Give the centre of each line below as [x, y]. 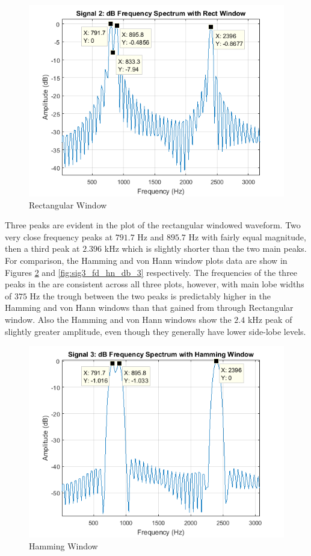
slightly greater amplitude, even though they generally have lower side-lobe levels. [155, 331]
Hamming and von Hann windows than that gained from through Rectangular [149, 308]
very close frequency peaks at [59, 236]
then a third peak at [42, 248]
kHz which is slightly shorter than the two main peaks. [205, 248]
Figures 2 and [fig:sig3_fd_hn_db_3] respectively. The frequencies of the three [151, 272]
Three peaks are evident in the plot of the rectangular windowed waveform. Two [153, 225]
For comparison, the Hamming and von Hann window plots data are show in [146, 260]
